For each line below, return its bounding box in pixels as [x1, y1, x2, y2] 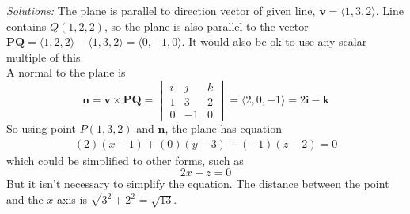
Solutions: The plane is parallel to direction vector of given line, [6, 2, 316, 18]
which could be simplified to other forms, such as [6, 152, 244, 168]
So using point [6, 120, 76, 137]
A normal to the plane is [6, 64, 126, 81]
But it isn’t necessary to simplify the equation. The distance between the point [6, 175, 389, 192]
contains [6, 17, 47, 34]
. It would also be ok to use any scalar [181, 33, 367, 50]
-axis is [53, 191, 87, 208]
